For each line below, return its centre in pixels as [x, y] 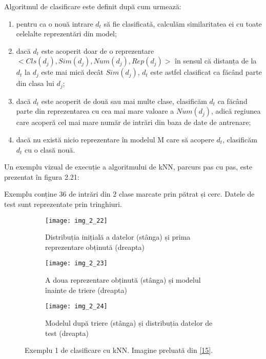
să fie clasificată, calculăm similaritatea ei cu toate [183, 23]
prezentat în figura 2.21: [42, 176]
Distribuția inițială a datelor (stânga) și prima [118, 237]
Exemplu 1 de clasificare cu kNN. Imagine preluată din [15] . [119, 350]
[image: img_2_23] [76, 263]
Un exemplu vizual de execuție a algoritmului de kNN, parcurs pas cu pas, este [128, 167]
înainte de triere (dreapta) [86, 290]
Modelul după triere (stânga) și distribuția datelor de [129, 322]
